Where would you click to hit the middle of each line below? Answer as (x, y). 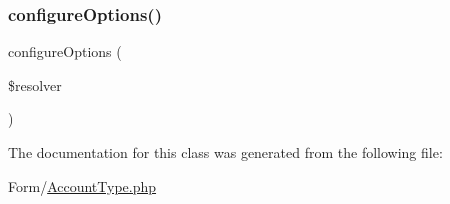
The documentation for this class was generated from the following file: (225, 152)
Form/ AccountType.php (82, 185)
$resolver (35, 84)
